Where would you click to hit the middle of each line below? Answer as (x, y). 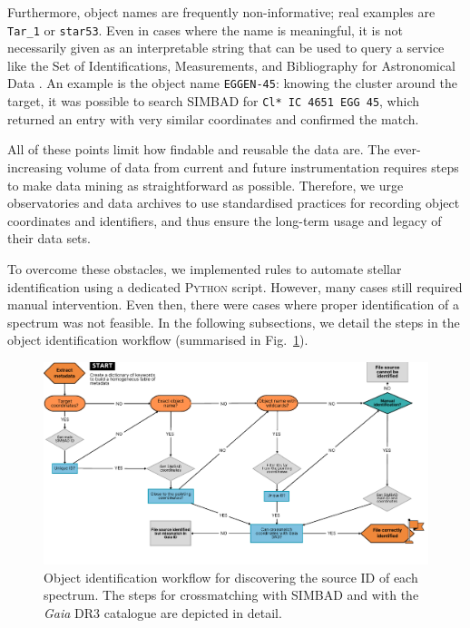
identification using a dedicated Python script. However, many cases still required (235, 286)
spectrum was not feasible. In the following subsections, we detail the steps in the (234, 322)
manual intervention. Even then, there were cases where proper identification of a (233, 304)
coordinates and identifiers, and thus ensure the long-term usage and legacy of (225, 220)
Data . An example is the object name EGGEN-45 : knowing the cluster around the (232, 83)
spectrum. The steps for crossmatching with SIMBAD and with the (231, 595)
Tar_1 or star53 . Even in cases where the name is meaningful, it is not (205, 29)
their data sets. (49, 238)
